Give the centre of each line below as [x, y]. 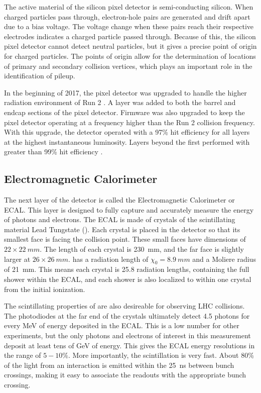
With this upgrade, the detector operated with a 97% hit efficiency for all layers [127, 132]
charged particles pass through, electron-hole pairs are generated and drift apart [127, 16]
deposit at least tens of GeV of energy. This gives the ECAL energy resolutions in [129, 345]
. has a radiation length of [108, 259]
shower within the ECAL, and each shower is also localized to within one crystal [128, 279]
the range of [23, 355]
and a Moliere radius [224, 259]
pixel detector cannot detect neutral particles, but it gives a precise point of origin [130, 46]
